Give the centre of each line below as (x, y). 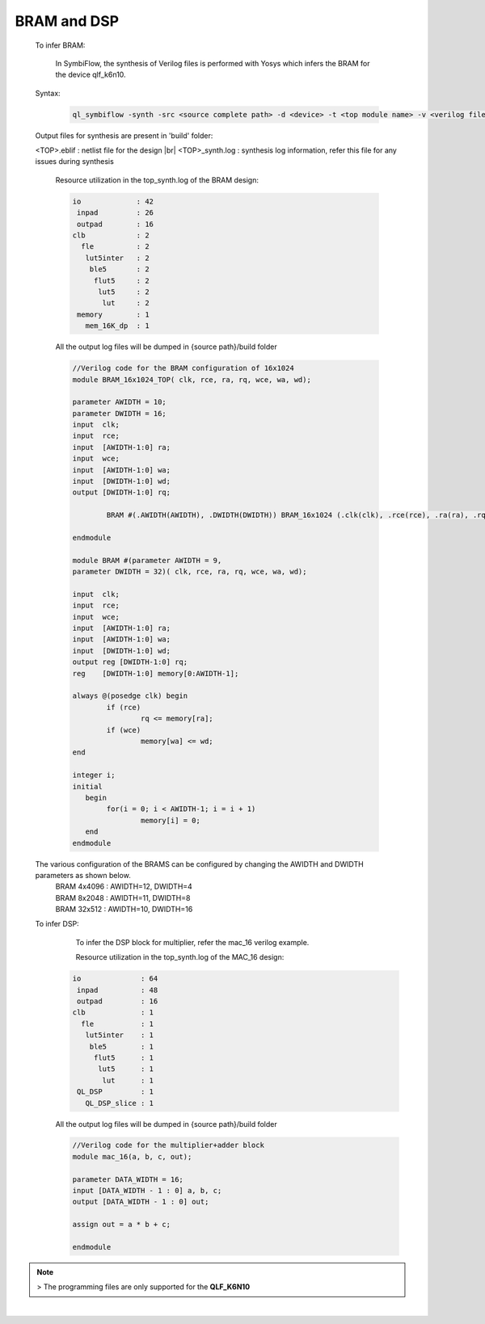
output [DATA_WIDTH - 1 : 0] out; (141, 1202)
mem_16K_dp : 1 (117, 326)
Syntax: (48, 93)
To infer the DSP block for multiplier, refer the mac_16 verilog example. (192, 942)
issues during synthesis (75, 162)
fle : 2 (115, 247)
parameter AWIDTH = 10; (120, 402)
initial (87, 786)
